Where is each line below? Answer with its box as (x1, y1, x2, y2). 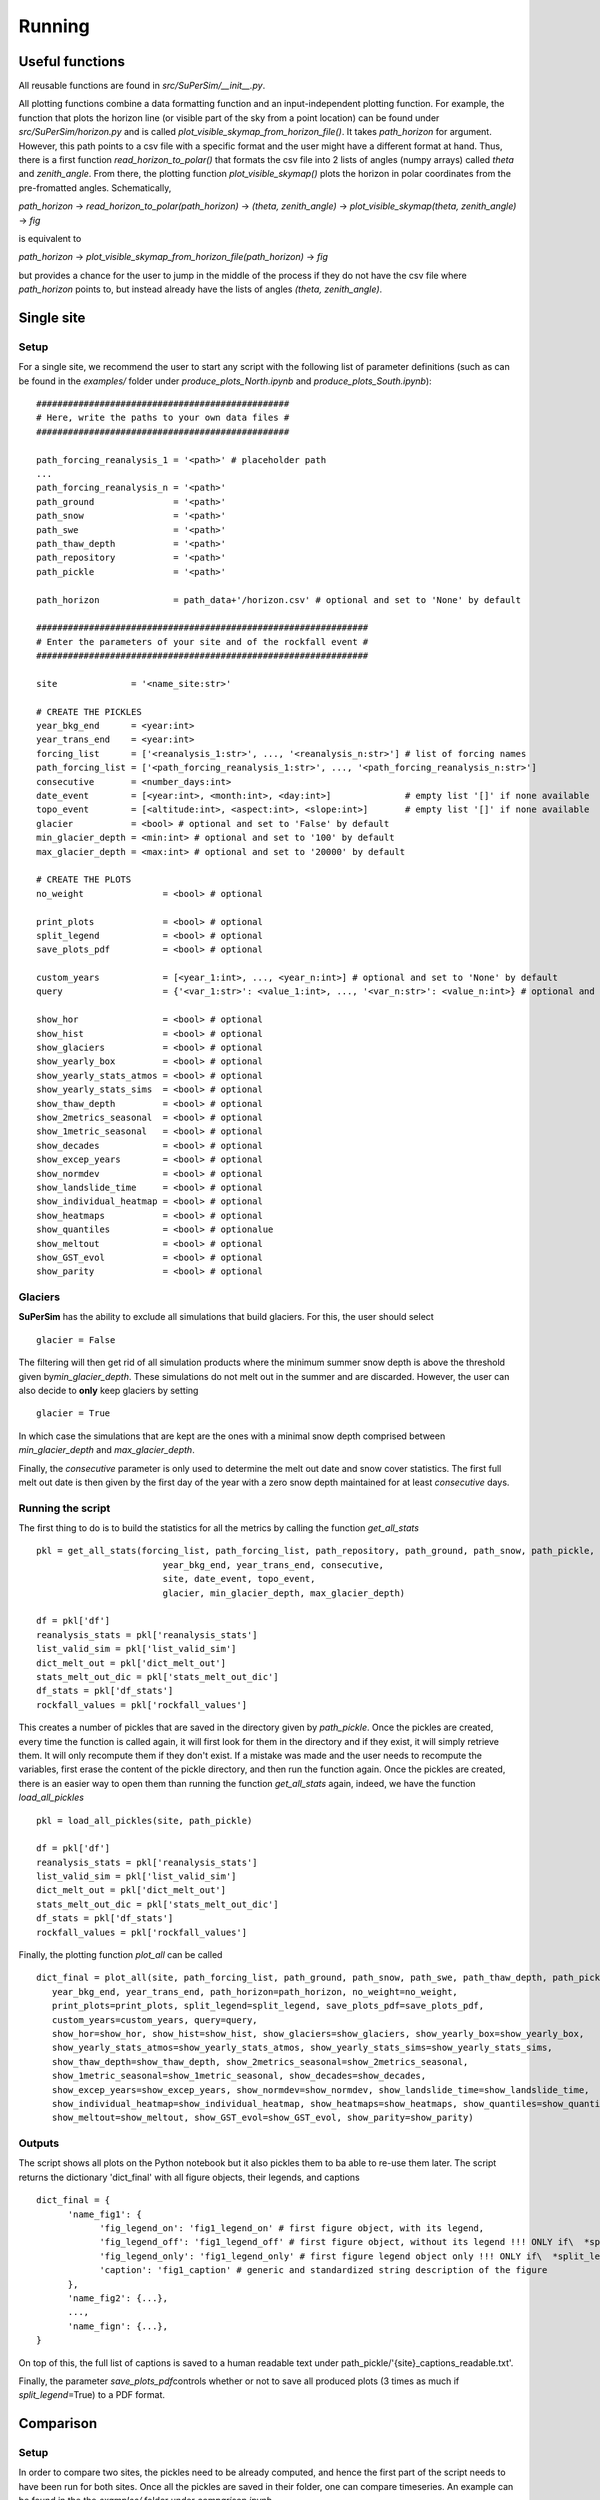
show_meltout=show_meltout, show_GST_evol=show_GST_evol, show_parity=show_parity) (51, 2112, 474, 2124)
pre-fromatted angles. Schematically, (18, 181, 172, 194)
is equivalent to (18, 232, 82, 244)
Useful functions (18, 53, 125, 70)
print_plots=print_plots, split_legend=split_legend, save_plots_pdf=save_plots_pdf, (51, 2000, 485, 2012)
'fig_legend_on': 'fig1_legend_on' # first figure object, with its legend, (99, 2223, 485, 2234)
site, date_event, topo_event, (162, 1573, 316, 1585)
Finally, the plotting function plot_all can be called (18, 1949, 223, 1961)
